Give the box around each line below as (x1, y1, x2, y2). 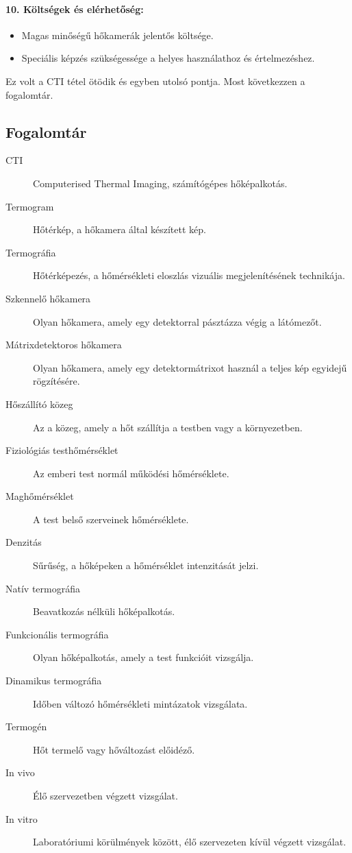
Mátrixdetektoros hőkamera (5, 337, 122, 352)
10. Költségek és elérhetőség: (5, 1, 144, 16)
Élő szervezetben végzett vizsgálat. (33, 789, 178, 802)
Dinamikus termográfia (5, 673, 102, 688)
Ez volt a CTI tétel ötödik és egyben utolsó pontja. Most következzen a (5, 73, 305, 88)
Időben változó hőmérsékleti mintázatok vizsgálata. (33, 696, 248, 710)
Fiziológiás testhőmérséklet (5, 443, 118, 457)
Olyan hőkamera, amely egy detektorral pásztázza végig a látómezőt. (33, 314, 322, 328)
